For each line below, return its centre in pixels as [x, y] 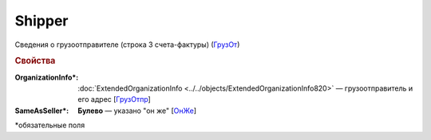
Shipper [42, 21]
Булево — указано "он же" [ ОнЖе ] [137, 111]
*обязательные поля [50, 125]
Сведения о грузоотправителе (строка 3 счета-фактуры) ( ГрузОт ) [127, 45]
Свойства [35, 61]
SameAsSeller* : [42, 111]
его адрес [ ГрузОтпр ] [114, 99]
